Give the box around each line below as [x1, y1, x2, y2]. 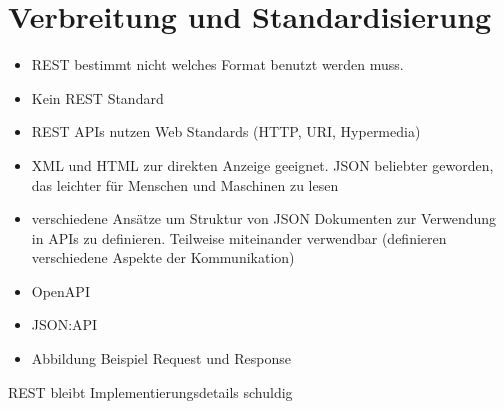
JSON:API [31, 314, 98, 335]
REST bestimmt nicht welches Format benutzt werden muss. [31, 54, 404, 75]
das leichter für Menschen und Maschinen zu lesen [31, 174, 339, 195]
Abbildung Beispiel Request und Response [31, 348, 291, 369]
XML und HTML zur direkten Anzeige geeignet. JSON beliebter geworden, [31, 154, 494, 175]
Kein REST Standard [31, 87, 164, 108]
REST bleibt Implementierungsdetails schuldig [8, 381, 293, 402]
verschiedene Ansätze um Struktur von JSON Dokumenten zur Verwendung [31, 208, 497, 229]
